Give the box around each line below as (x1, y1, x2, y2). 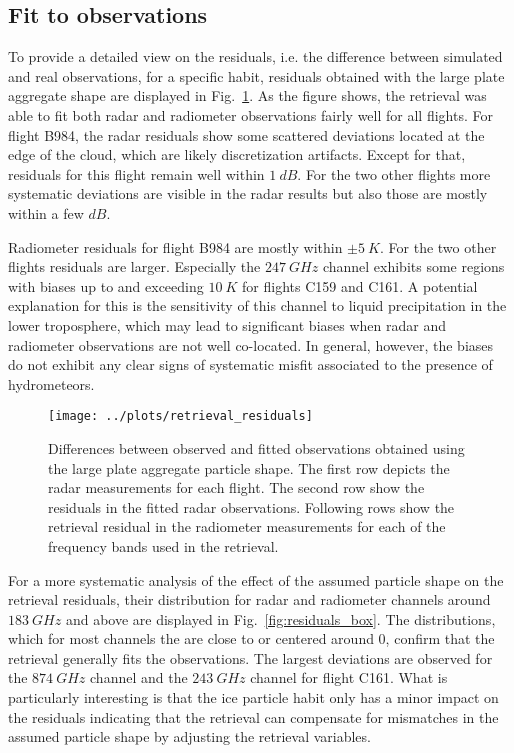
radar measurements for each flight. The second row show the (48, 477, 425, 498)
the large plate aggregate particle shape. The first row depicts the (48, 457, 450, 478)
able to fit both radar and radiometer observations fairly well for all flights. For (8, 104, 493, 125)
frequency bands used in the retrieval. (48, 535, 279, 556)
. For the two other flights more (297, 163, 491, 184)
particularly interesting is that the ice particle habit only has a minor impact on (8, 687, 499, 708)
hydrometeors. (8, 373, 95, 394)
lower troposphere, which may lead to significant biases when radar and (8, 314, 447, 335)
